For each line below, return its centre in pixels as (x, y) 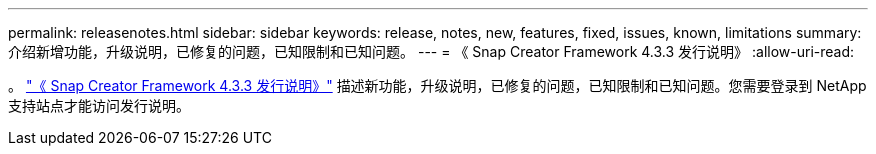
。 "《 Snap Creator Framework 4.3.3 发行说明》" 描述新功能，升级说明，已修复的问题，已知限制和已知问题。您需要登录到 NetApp (437, 85)
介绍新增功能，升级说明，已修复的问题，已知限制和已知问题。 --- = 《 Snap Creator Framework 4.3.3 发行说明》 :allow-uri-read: (431, 51)
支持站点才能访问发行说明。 (99, 105)
